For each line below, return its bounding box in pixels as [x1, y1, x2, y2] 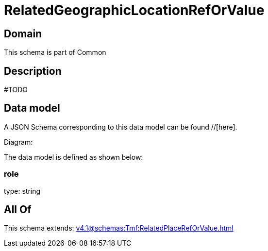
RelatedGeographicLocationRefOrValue [4, 2, 265, 18]
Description [4, 65, 62, 77]
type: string [4, 186, 41, 195]
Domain [4, 27, 42, 40]
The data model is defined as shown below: [4, 152, 143, 161]
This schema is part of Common [4, 48, 106, 57]
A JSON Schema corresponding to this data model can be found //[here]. [4, 122, 237, 131]
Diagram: [4, 137, 33, 146]
